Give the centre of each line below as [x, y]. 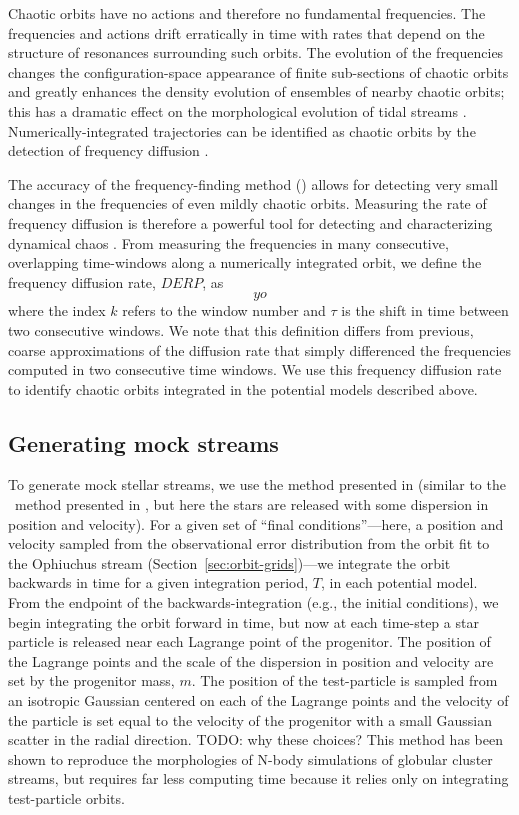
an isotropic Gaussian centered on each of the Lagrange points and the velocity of [258, 700]
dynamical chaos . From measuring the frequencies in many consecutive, [228, 242]
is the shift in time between [425, 310]
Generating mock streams [143, 442]
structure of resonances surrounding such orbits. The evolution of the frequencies [256, 52]
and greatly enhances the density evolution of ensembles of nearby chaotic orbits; [256, 91]
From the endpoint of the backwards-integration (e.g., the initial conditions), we [253, 602]
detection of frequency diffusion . [108, 150]
